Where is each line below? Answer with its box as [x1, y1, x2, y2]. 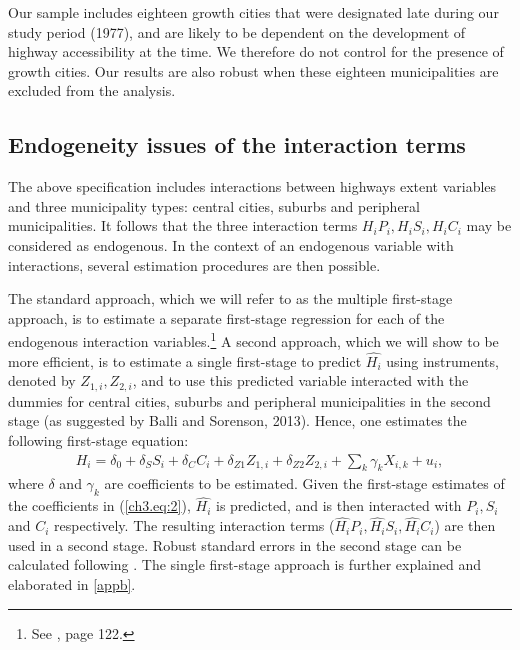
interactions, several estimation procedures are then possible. [8, 254, 381, 275]
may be [466, 215, 512, 236]
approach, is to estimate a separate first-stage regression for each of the [8, 307, 445, 328]
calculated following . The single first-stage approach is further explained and [8, 554, 481, 575]
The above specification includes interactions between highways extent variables [8, 176, 497, 197]
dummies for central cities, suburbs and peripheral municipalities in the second [8, 390, 491, 411]
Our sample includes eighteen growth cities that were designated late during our [8, 2, 499, 22]
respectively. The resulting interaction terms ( [54, 515, 335, 536]
